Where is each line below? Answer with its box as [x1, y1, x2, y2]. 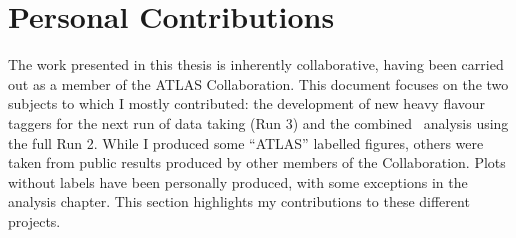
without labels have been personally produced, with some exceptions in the [8, 171, 468, 192]
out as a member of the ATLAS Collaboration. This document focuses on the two [8, 73, 509, 94]
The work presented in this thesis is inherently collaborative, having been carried [8, 54, 504, 75]
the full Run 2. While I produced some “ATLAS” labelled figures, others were [8, 132, 484, 153]
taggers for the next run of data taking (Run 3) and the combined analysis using [8, 112, 509, 133]
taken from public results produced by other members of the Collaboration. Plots [8, 152, 506, 173]
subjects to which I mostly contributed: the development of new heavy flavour [8, 93, 486, 114]
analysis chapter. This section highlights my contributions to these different [8, 191, 470, 212]
